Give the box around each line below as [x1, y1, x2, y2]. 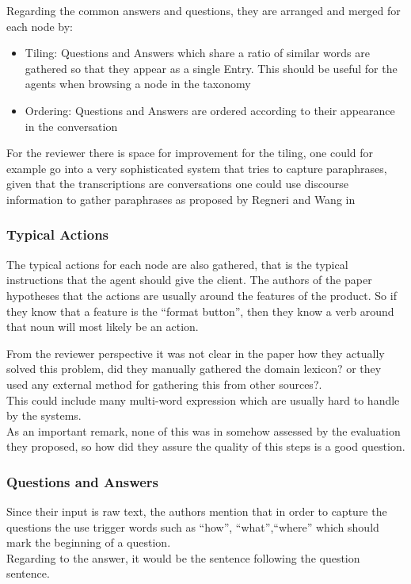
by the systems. [6, 407, 82, 424]
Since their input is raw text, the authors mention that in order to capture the [6, 503, 387, 520]
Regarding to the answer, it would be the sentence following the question [6, 549, 360, 566]
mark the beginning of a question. [6, 534, 171, 551]
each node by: [6, 17, 73, 34]
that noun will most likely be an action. [6, 318, 199, 335]
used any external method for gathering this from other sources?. [6, 375, 322, 392]
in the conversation [25, 117, 118, 134]
